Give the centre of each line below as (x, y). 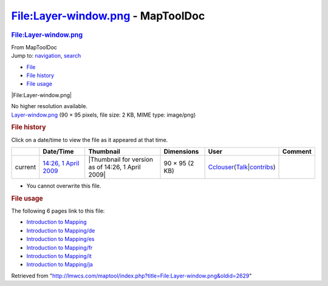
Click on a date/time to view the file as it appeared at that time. (90, 140)
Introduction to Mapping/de (61, 230)
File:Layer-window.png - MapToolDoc (108, 16)
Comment (297, 151)
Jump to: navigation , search (46, 56)
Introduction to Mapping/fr (60, 247)
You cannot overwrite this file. (64, 186)
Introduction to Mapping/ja (60, 265)
